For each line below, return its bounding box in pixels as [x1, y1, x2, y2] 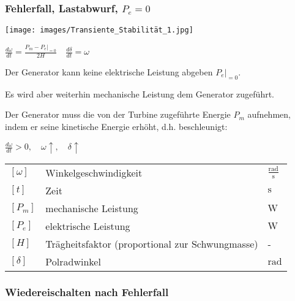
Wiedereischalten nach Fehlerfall [5, 284, 169, 300]
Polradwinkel [45, 254, 101, 269]
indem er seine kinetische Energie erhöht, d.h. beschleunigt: [5, 120, 228, 132]
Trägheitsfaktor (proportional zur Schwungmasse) [45, 236, 258, 251]
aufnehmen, [247, 108, 291, 121]
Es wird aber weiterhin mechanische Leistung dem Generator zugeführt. [5, 87, 275, 100]
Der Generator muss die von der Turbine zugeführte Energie [5, 108, 231, 121]
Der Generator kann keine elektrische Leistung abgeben [5, 65, 213, 78]
